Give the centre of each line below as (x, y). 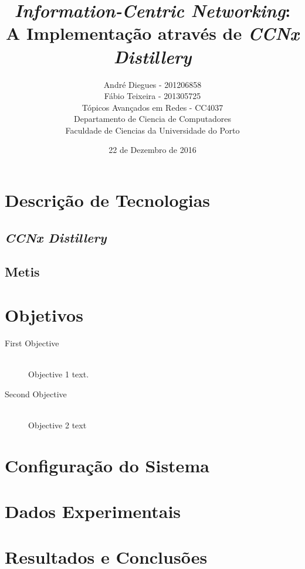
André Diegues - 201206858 (152, 84)
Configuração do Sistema (107, 465)
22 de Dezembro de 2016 (152, 150)
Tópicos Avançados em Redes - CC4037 (152, 107)
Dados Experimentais (93, 511)
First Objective (32, 343)
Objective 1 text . (59, 374)
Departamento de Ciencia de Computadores (152, 119)
